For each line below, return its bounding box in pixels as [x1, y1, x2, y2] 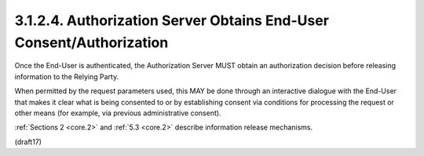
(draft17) [14, 137, 42, 147]
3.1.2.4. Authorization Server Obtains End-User [14, 12, 330, 29]
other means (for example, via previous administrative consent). [14, 108, 221, 118]
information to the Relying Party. [14, 71, 119, 82]
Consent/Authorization [14, 34, 169, 51]
